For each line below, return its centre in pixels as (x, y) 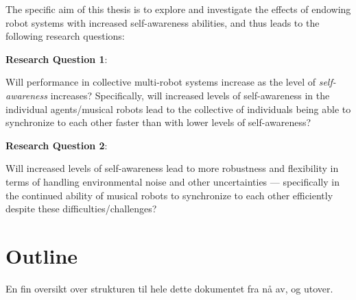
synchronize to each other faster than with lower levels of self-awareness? (158, 122)
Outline (42, 255)
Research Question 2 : (57, 145)
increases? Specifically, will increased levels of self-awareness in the (190, 95)
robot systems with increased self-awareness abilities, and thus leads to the (163, 22)
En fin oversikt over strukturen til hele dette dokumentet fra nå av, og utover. (169, 288)
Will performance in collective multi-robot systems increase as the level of (161, 82)
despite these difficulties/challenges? (81, 209)
